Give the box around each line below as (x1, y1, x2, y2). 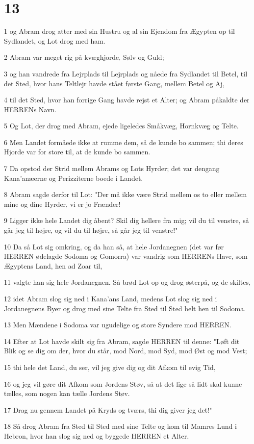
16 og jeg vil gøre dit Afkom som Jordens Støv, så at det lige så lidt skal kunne (4, 378, 242, 389)
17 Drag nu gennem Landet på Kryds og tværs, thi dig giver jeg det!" (4, 404, 212, 415)
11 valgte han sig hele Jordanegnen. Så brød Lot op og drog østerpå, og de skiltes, (4, 277, 251, 287)
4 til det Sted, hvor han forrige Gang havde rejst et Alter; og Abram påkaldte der (4, 95, 250, 105)
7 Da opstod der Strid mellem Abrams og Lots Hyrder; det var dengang (4, 163, 220, 173)
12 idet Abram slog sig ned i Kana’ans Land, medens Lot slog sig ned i (4, 294, 217, 303)
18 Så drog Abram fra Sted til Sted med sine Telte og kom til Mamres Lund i (4, 421, 237, 431)
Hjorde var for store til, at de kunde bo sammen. (4, 147, 151, 157)
